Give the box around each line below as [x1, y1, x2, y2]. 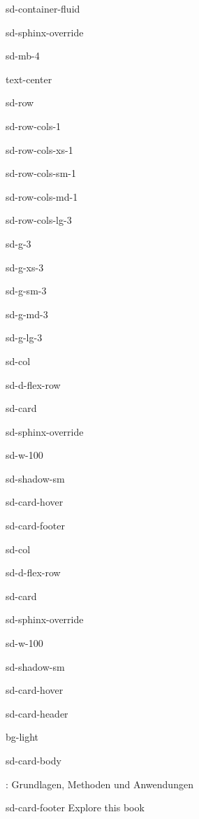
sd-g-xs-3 [6, 259, 44, 274]
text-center [6, 71, 52, 86]
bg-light [6, 729, 39, 744]
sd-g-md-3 [6, 306, 48, 321]
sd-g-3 [6, 236, 31, 250]
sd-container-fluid [6, 1, 80, 15]
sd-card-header [6, 706, 68, 720]
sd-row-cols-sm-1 [6, 166, 76, 180]
